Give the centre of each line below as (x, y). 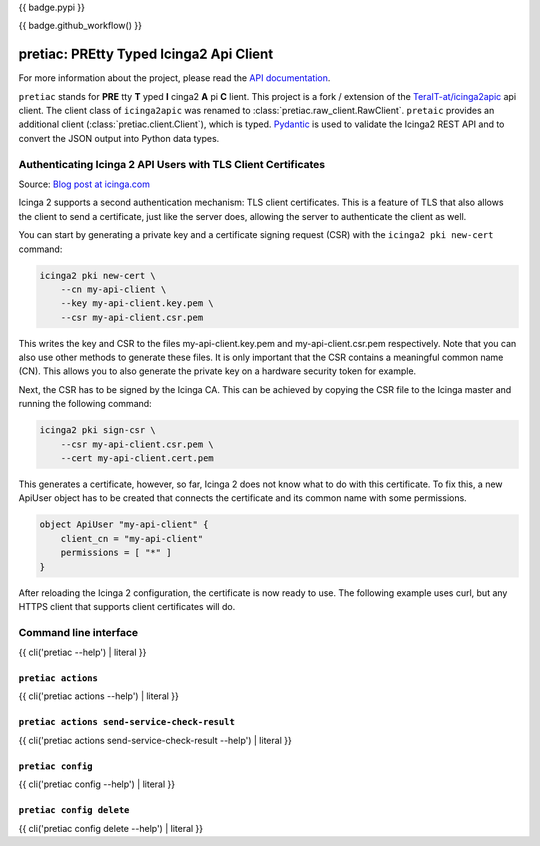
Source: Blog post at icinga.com (84, 184)
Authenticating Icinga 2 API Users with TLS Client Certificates (171, 164)
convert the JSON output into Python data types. (119, 138)
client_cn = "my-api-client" (132, 538)
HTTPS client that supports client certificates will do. (127, 606)
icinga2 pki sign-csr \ (98, 430)
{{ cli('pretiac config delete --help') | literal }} (111, 828)
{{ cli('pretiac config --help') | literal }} (96, 784)
